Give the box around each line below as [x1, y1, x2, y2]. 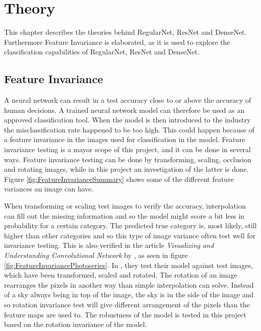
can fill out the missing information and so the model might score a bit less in [4, 210, 244, 221]
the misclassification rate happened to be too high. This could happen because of [4, 124, 254, 135]
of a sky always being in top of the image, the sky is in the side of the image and [4, 289, 254, 300]
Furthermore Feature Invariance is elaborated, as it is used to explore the [4, 36, 230, 47]
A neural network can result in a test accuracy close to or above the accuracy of [4, 95, 251, 105]
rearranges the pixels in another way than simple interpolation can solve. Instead [4, 279, 254, 290]
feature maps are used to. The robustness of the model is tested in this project [4, 309, 247, 319]
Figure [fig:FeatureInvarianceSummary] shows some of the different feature [4, 173, 234, 184]
